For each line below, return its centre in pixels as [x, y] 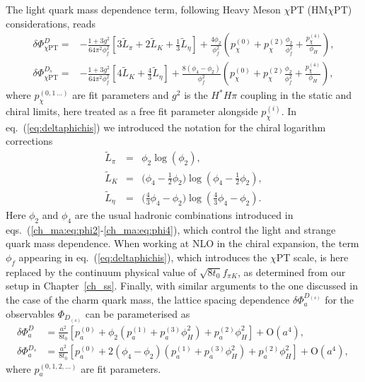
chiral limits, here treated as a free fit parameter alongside [132, 111]
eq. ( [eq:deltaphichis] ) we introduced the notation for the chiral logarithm [166, 127]
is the [196, 95]
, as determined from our [292, 271]
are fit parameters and [121, 95]
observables [30, 313]
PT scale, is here [312, 257]
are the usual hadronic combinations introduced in [184, 214]
